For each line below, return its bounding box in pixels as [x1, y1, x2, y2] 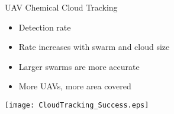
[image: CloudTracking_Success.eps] [5, 100, 149, 109]
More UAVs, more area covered [18, 80, 131, 92]
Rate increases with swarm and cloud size [18, 41, 170, 53]
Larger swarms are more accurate [18, 60, 140, 72]
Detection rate [18, 21, 71, 33]
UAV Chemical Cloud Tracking [5, 1, 118, 13]
